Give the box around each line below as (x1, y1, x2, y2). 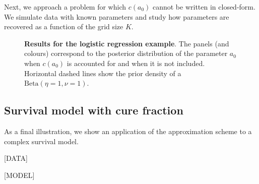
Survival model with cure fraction (4, 102, 183, 118)
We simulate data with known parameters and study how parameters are (4, 11, 229, 22)
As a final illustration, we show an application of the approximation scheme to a (4, 126, 252, 136)
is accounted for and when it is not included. (67, 57, 205, 68)
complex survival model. (4, 136, 79, 146)
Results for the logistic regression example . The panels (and (24, 38, 229, 48)
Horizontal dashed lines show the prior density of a (24, 68, 181, 78)
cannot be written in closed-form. (152, 2, 255, 12)
